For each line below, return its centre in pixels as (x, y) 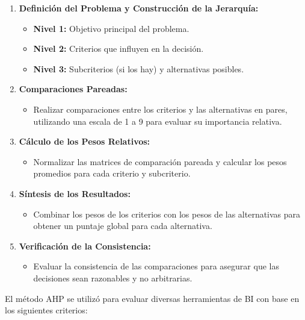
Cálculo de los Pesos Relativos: (85, 141)
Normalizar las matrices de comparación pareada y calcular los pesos (160, 161)
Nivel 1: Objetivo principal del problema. (111, 28)
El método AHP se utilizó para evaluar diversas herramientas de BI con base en (152, 298)
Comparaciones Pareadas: (73, 89)
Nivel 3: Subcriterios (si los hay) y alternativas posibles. (139, 68)
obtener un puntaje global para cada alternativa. (123, 226)
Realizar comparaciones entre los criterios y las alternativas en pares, (160, 109)
